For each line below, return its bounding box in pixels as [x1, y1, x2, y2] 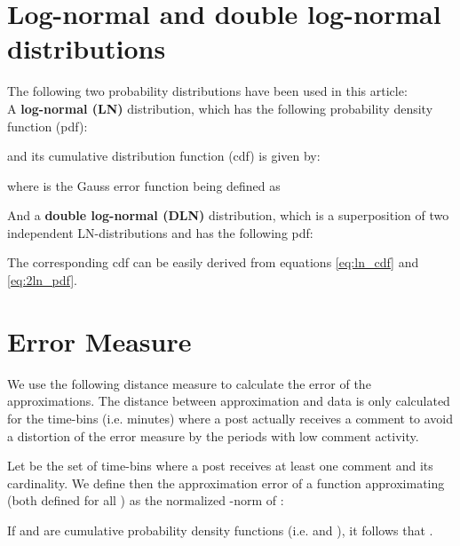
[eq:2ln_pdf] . [7, 271, 78, 289]
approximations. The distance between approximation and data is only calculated [7, 392, 450, 410]
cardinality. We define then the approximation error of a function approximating [7, 473, 445, 492]
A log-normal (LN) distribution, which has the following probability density [7, 99, 433, 117]
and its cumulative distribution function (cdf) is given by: [7, 146, 321, 165]
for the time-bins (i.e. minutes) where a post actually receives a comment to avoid [7, 408, 454, 427]
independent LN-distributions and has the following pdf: [7, 223, 313, 241]
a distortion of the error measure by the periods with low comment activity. [7, 426, 419, 445]
